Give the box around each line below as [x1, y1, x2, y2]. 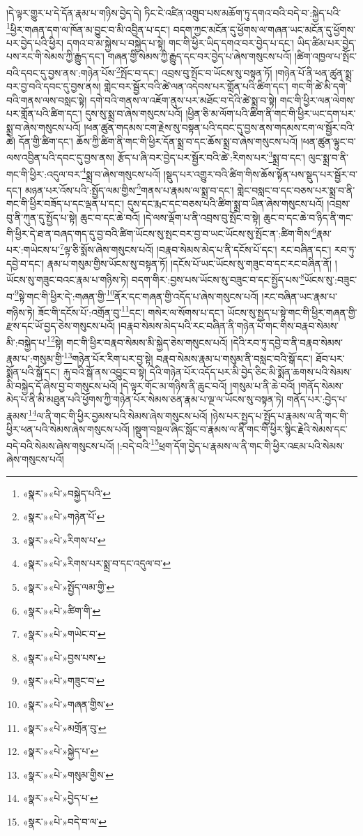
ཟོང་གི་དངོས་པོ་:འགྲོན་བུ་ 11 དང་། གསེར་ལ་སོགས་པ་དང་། [38, 302, 224, 319]
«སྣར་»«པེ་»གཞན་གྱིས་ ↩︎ [22, 696, 114, 711]
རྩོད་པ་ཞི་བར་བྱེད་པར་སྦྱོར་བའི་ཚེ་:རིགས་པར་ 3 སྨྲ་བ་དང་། [117, 148, 305, 164]
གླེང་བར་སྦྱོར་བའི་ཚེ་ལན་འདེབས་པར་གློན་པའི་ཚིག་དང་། [104, 79, 288, 94]
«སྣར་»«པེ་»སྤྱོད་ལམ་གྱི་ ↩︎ [22, 579, 115, 594]
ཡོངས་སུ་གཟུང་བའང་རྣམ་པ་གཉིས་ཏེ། [6, 272, 129, 286]
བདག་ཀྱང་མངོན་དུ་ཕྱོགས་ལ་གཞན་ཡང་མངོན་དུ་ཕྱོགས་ [173, 22, 355, 36]
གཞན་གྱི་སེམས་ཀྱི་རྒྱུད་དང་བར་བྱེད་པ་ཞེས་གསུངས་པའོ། [107, 49, 291, 64]
